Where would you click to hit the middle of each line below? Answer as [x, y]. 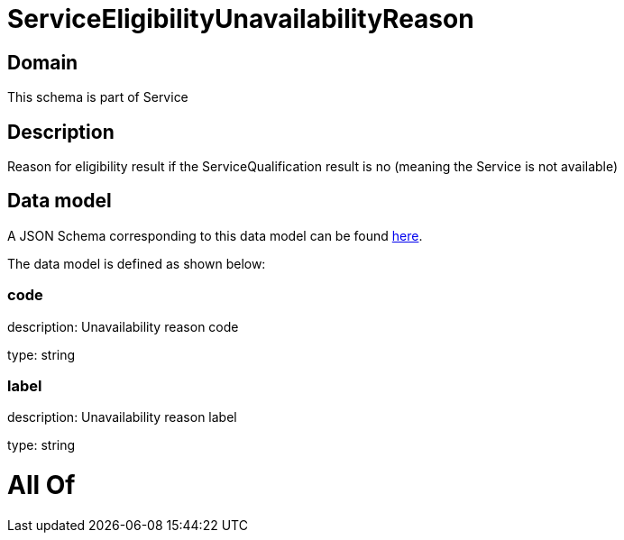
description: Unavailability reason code [123, 326]
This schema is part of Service [98, 97]
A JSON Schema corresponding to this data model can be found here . [215, 235]
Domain [43, 62]
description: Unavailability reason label [122, 417]
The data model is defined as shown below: [137, 263]
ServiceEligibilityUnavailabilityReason [241, 19]
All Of [41, 485]
